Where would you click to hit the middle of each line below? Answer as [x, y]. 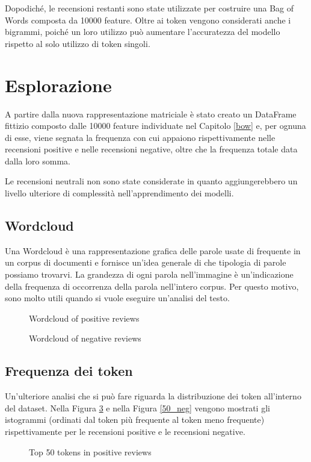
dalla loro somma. [38, 161]
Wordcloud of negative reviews [85, 338]
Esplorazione [58, 85]
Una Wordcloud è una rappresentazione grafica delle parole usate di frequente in [153, 250]
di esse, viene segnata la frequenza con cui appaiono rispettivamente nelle [140, 137]
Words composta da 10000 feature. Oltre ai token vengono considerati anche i [148, 20]
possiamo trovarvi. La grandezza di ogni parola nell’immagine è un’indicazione [149, 274]
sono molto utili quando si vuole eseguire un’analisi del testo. [117, 298]
